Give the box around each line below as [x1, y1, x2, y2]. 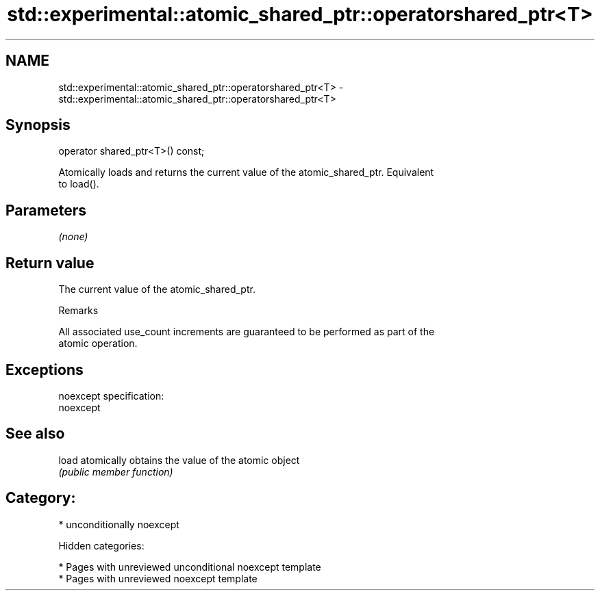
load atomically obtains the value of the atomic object [58, 454, 300, 466]
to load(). [58, 178, 99, 190]
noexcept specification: [58, 389, 164, 402]
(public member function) [58, 465, 173, 478]
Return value [5, 254, 95, 272]
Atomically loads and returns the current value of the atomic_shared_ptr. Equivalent [58, 166, 434, 179]
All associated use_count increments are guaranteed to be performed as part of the [58, 326, 435, 338]
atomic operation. [58, 337, 138, 350]
